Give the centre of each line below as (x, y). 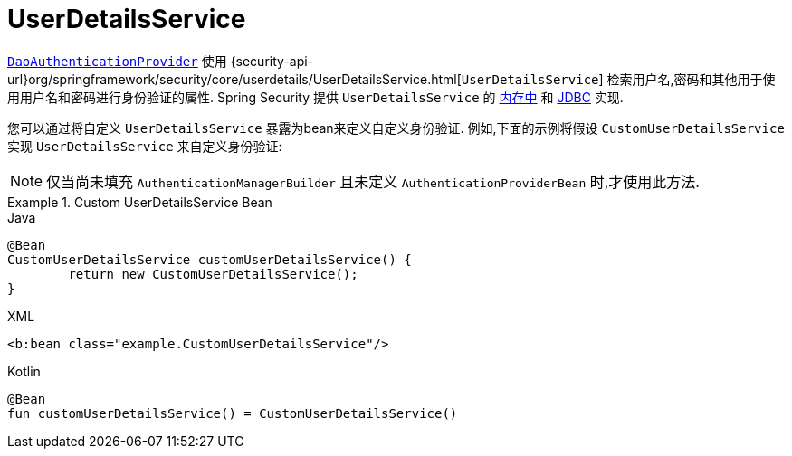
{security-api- (272, 61)
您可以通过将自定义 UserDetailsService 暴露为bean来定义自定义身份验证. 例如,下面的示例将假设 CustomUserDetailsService (396, 128)
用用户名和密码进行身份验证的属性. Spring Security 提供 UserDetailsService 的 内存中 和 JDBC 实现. (315, 97)
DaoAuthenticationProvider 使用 (117, 61)
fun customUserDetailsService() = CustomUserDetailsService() (233, 413)
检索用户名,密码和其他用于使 (691, 79)
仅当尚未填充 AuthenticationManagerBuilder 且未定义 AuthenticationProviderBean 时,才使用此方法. (373, 181)
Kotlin (24, 371)
